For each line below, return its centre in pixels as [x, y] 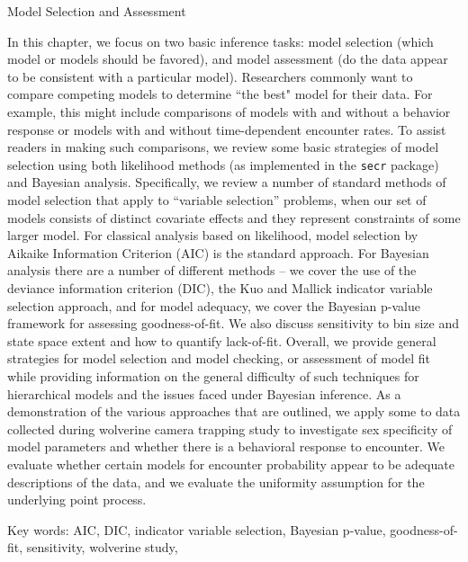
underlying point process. [77, 500]
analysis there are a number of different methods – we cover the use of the [212, 270]
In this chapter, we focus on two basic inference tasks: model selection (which [220, 41]
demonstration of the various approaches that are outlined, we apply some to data [234, 411]
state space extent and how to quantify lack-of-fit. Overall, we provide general [222, 340]
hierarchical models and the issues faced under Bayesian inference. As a [204, 393]
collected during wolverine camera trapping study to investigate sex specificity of [230, 428]
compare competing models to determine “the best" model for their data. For [220, 94]
